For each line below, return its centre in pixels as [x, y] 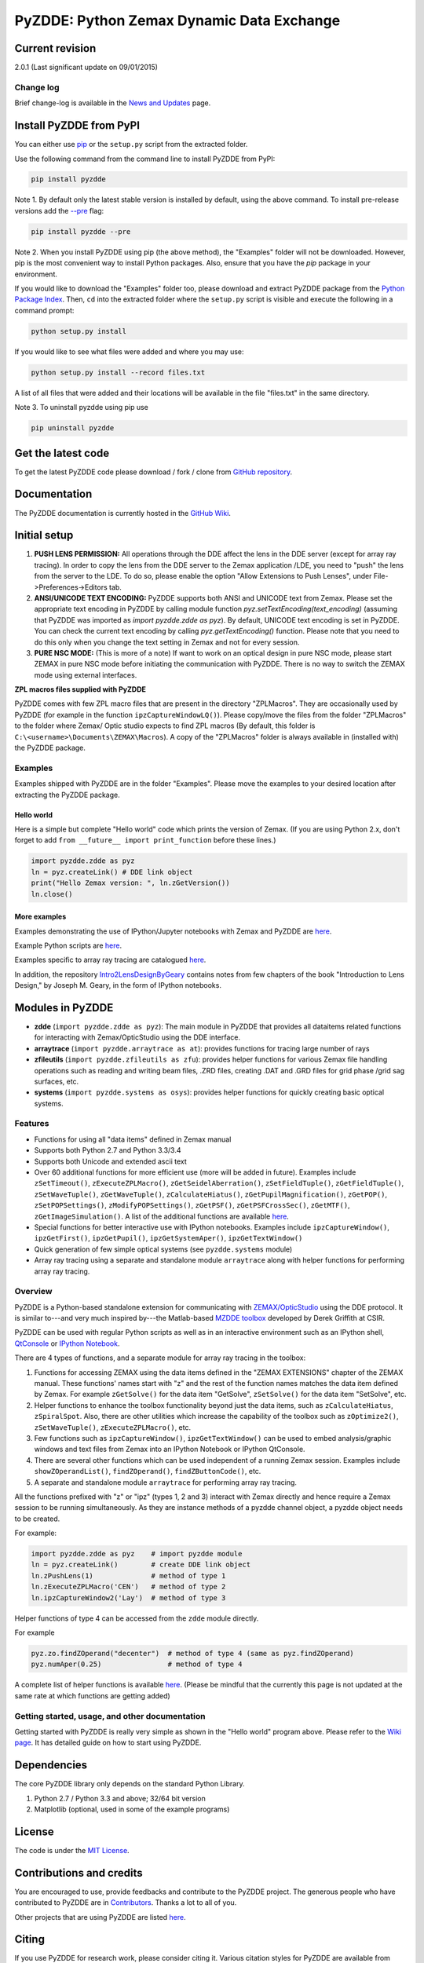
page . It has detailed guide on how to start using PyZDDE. [108, 1742]
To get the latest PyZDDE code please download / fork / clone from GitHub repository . [154, 472]
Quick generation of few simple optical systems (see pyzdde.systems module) [163, 1249]
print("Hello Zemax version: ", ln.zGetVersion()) [131, 883]
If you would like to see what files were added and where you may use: [129, 351]
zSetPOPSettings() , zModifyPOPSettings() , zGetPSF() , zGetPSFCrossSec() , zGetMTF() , [192, 1205]
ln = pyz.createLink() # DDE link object [112, 872]
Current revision [55, 48]
